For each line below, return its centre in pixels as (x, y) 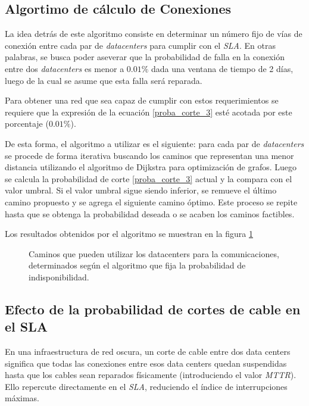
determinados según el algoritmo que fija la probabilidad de (137, 265)
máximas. (22, 398)
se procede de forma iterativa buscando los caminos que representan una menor (149, 155)
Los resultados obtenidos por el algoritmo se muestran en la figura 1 (129, 234)
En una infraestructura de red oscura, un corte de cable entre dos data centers (148, 352)
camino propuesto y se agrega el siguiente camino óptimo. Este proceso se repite (151, 202)
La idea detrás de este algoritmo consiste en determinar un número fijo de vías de (154, 34)
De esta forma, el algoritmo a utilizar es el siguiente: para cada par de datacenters (154, 143)
